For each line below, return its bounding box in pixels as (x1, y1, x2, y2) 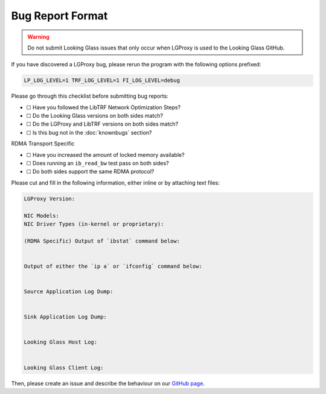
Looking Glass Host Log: (24, 338, 98, 346)
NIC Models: (24, 212, 60, 219)
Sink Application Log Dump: (24, 314, 107, 320)
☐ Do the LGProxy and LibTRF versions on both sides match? (26, 121, 179, 128)
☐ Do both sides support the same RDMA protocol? (26, 168, 155, 175)
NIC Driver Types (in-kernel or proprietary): (24, 220, 164, 227)
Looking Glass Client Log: (24, 364, 104, 371)
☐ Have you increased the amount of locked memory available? (26, 151, 185, 158)
